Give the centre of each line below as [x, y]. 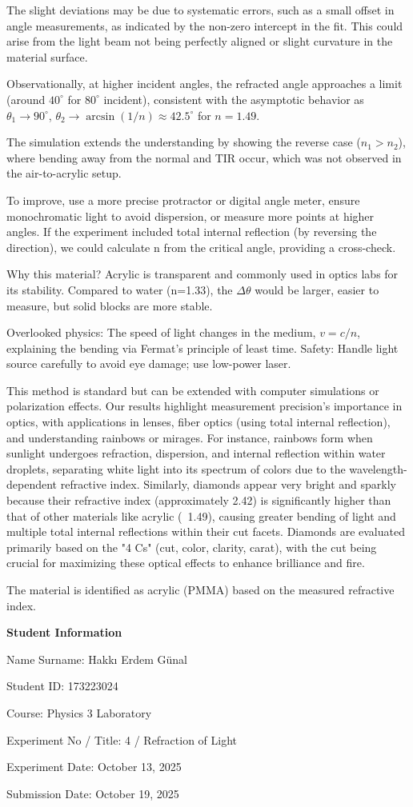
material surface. [47, 56]
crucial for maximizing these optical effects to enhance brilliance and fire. [186, 563]
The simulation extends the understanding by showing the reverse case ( [184, 142]
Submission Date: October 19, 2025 [93, 793]
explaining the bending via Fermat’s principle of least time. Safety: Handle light [202, 348]
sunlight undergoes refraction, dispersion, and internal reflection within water [196, 453]
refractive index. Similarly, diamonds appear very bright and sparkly [229, 484]
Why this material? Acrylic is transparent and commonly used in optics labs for [202, 274]
